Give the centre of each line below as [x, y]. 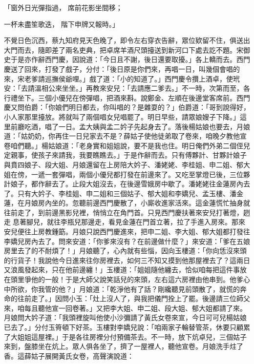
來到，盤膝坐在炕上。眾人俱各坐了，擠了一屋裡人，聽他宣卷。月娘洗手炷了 [124, 346]
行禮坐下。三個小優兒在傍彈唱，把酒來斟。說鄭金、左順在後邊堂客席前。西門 [127, 97]
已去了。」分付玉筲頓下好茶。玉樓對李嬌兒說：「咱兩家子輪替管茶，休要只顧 [124, 327]
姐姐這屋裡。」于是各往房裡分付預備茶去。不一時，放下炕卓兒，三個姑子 [132, 336]
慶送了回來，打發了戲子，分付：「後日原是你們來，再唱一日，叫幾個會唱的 [122, 69]
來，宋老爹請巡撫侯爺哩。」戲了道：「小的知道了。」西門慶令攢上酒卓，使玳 [122, 78]
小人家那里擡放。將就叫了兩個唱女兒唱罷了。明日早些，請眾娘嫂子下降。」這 [125, 116]
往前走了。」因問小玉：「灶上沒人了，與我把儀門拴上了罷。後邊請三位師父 [134, 298]
